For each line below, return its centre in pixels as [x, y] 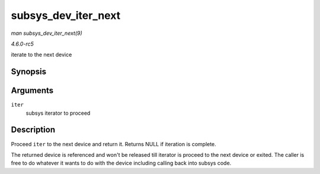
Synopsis [29, 72]
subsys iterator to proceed [58, 113]
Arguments [32, 91]
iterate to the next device [41, 55]
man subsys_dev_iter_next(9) [47, 33]
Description [33, 130]
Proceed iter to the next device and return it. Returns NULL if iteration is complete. [113, 144]
